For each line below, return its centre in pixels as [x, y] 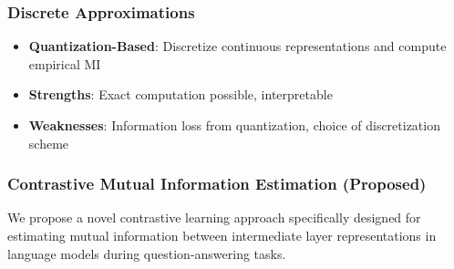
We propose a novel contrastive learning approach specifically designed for [214, 217]
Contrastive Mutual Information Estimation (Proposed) [217, 184]
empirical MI [65, 63]
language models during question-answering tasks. [147, 253]
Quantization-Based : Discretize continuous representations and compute [237, 46]
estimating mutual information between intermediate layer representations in [222, 235]
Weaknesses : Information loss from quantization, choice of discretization [234, 125]
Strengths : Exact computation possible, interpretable [181, 94]
